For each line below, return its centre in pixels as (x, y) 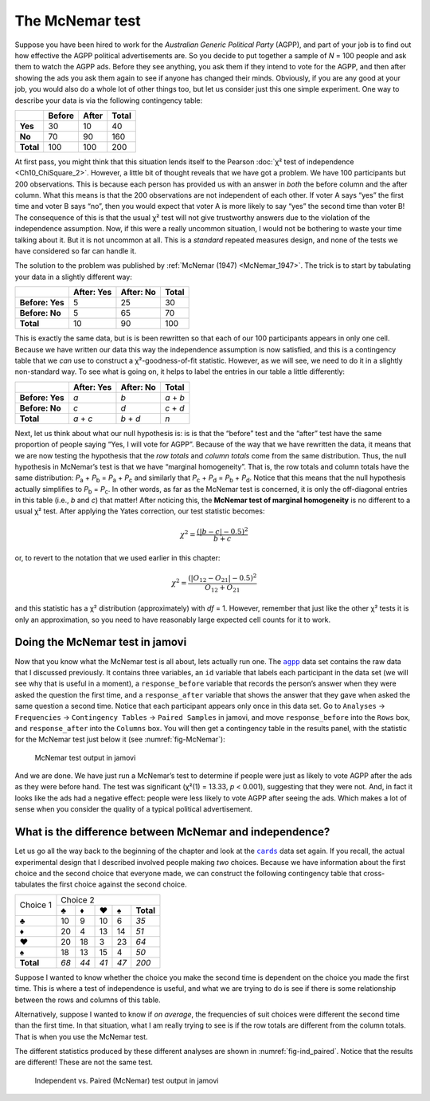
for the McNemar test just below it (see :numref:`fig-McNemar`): (120, 739)
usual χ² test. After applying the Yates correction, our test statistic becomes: (140, 511)
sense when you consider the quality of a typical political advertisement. (134, 809)
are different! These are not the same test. (84, 1062)
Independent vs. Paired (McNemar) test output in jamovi (127, 1080)
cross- (374, 873)
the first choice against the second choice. (117, 884)
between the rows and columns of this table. (88, 1000)
